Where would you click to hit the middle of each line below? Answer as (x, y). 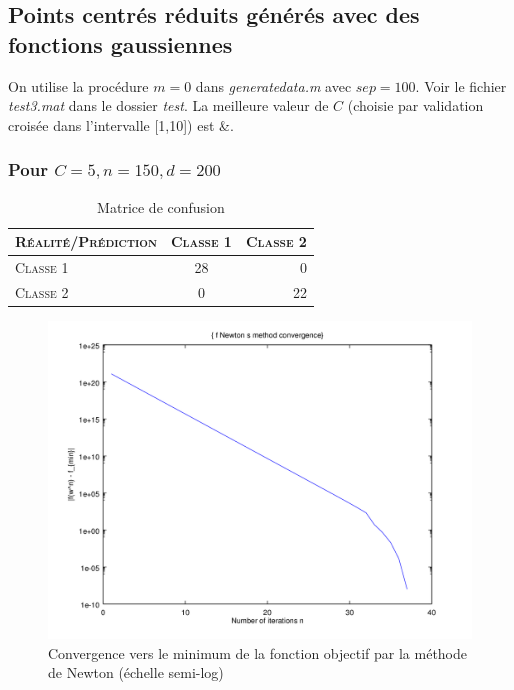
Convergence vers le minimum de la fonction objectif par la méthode (258, 652)
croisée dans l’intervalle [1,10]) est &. (121, 124)
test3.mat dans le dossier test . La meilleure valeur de (168, 105)
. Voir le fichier (461, 85)
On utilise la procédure (78, 85)
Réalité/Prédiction (86, 241)
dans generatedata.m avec (273, 85)
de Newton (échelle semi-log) (136, 672)
